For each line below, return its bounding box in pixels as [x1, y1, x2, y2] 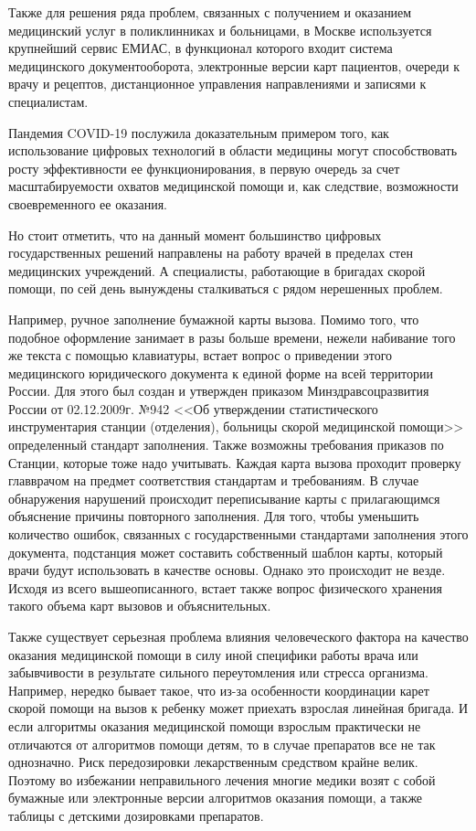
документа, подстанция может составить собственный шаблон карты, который [8, 542, 443, 561]
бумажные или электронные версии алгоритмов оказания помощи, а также [8, 788, 423, 807]
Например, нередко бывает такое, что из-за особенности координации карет [8, 680, 429, 699]
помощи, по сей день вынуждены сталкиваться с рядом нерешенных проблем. [8, 279, 443, 298]
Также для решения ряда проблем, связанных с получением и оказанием [8, 3, 412, 21]
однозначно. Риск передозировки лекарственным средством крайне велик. [8, 752, 418, 772]
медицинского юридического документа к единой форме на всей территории [8, 363, 433, 382]
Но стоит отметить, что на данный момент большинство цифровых [8, 225, 382, 244]
